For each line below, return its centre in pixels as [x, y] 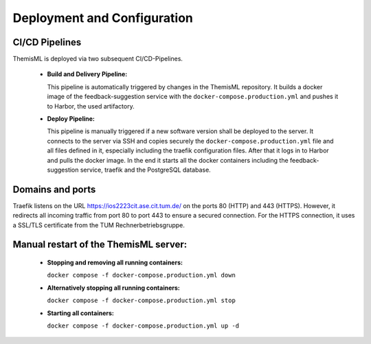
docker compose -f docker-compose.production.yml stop [142, 301]
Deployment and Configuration [103, 18]
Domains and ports [54, 189]
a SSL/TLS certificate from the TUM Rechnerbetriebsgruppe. [99, 225]
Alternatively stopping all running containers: [113, 288]
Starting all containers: [81, 313]
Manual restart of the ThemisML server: [100, 245]
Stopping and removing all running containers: [115, 263]
